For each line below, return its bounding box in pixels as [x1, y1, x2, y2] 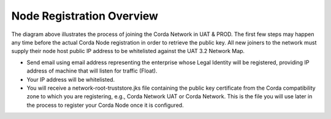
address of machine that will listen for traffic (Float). [26, 67, 158, 74]
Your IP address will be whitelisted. [26, 76, 115, 83]
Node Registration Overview [11, 9, 159, 23]
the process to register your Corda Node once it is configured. [26, 101, 184, 109]
